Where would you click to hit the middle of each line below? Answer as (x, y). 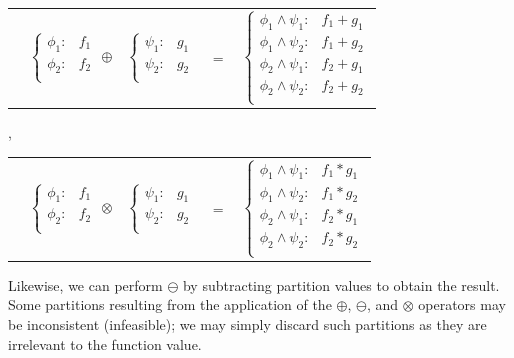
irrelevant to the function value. (105, 343)
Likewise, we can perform (85, 284)
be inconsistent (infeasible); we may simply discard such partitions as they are (247, 323)
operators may (462, 304)
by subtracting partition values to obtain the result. (341, 284)
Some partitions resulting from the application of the (170, 304)
